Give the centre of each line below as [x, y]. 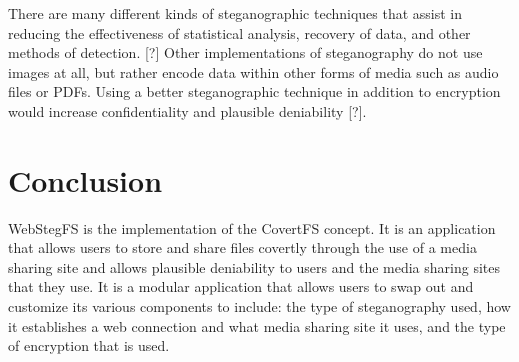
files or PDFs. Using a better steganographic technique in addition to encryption [254, 91]
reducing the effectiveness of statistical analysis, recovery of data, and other [239, 32]
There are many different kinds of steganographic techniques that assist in [235, 13]
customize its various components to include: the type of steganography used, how [259, 306]
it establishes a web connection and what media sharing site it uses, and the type [257, 325]
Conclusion [85, 179]
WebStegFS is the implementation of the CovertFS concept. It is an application [252, 227]
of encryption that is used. [89, 345]
